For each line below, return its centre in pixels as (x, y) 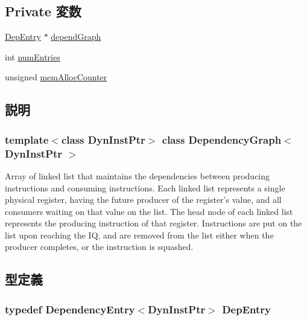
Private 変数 (43, 11)
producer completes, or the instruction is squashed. (99, 247)
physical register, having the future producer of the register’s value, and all (143, 200)
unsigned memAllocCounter (56, 77)
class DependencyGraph (222, 139)
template (27, 139)
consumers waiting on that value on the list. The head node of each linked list (149, 211)
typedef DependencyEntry (70, 309)
